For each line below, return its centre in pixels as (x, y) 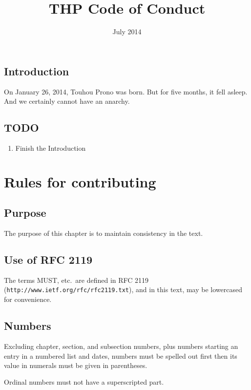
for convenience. (28, 299)
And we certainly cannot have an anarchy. (67, 101)
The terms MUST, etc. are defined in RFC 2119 (76, 280)
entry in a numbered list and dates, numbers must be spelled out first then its (121, 356)
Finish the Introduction (51, 148)
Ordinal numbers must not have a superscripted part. (84, 381)
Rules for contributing (80, 181)
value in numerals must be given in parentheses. (76, 365)
